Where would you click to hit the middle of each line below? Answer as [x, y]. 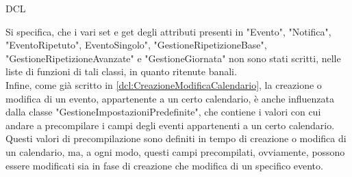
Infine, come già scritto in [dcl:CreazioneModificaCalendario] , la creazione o [164, 84]
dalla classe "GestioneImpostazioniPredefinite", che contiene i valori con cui [163, 112]
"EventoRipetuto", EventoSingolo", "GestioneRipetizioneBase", [136, 45]
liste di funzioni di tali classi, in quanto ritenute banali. [121, 71]
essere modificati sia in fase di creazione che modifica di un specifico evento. [164, 165]
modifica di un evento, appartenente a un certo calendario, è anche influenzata [170, 98]
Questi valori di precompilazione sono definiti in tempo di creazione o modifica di [176, 138]
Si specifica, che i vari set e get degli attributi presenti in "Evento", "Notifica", [168, 31]
